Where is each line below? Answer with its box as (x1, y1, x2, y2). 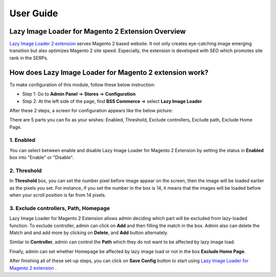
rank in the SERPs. (9, 55, 49, 61)
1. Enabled (9, 137, 36, 144)
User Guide (9, 8, 58, 19)
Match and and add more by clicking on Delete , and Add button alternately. (9, 230, 169, 236)
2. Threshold (9, 167, 42, 174)
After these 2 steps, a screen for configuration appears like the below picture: (9, 107, 173, 113)
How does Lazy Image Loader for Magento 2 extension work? (9, 68, 209, 77)
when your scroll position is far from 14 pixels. (9, 192, 106, 198)
